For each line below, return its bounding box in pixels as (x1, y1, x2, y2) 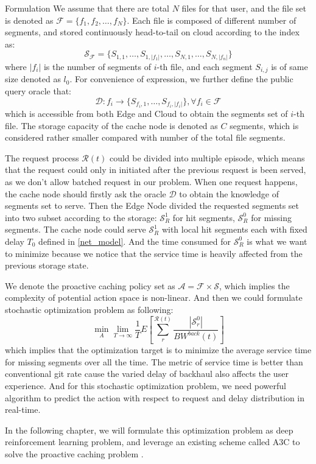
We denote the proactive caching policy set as (5, 279, 175, 292)
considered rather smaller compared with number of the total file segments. (5, 131, 286, 144)
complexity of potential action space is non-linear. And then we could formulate (5, 291, 303, 304)
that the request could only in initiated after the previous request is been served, (5, 163, 306, 176)
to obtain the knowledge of (179, 187, 279, 200)
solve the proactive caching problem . (5, 448, 144, 460)
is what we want (247, 234, 307, 247)
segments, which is (230, 119, 299, 132)
